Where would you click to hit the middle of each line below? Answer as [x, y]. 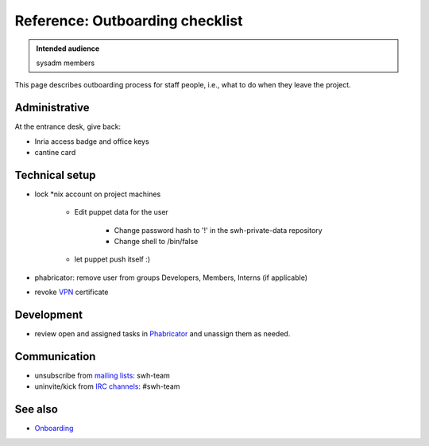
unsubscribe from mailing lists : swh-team [102, 376]
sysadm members [66, 63]
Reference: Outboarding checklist [129, 21]
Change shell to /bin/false [156, 242]
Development [49, 315]
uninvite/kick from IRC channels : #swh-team [107, 386]
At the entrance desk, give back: [68, 126]
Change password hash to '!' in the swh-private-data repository [218, 230]
